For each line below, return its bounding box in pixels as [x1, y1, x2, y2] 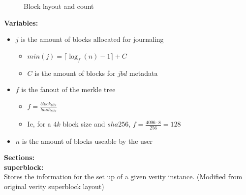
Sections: [4, 152, 35, 162]
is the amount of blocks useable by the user [22, 135, 153, 146]
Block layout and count [24, 1, 94, 11]
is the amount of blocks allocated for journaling [21, 34, 164, 44]
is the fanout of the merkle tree [21, 84, 116, 95]
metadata [129, 67, 158, 78]
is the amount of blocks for [34, 67, 116, 78]
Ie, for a [27, 119, 51, 129]
